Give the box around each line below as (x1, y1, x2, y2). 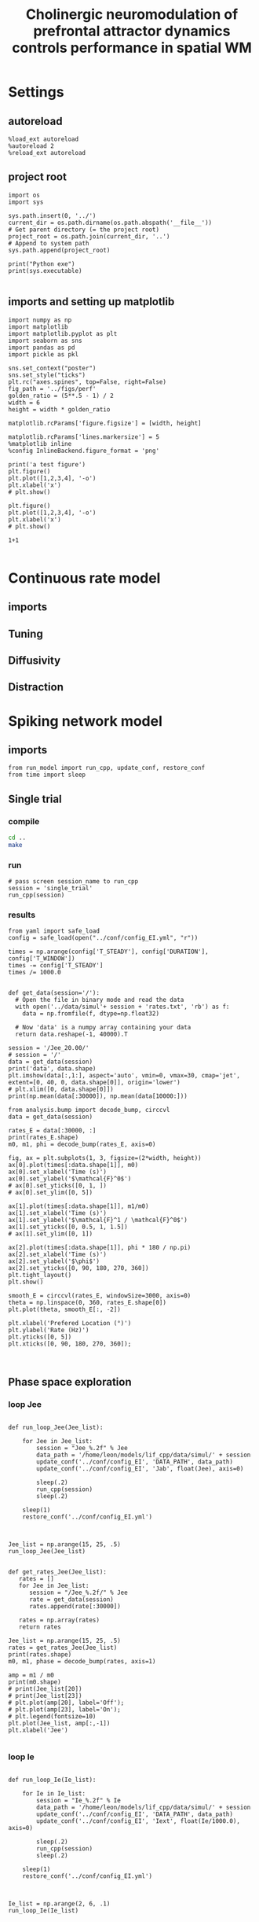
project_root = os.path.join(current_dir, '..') (8, 232, 170, 241)
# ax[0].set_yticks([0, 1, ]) (8, 1182, 108, 1190)
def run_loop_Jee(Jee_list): (8, 1423, 104, 1432)
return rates (18, 1623, 61, 1631)
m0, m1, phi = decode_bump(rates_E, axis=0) (8, 1140, 156, 1149)
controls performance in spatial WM (11, 39, 253, 57)
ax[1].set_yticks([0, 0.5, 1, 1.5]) (8, 1223, 128, 1232)
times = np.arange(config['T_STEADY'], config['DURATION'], (8, 948, 210, 956)
